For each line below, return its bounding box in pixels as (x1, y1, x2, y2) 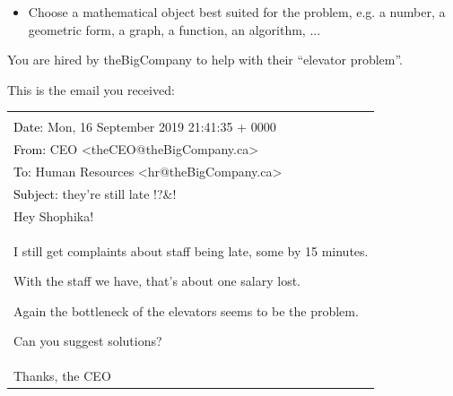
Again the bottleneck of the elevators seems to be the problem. (13, 301, 359, 320)
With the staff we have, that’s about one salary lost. (13, 271, 301, 290)
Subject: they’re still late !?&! (13, 184, 177, 202)
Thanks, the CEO (13, 366, 111, 385)
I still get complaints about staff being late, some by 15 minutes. (13, 241, 369, 260)
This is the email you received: (7, 80, 175, 99)
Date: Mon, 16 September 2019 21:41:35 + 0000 (13, 117, 276, 136)
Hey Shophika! (13, 206, 94, 225)
